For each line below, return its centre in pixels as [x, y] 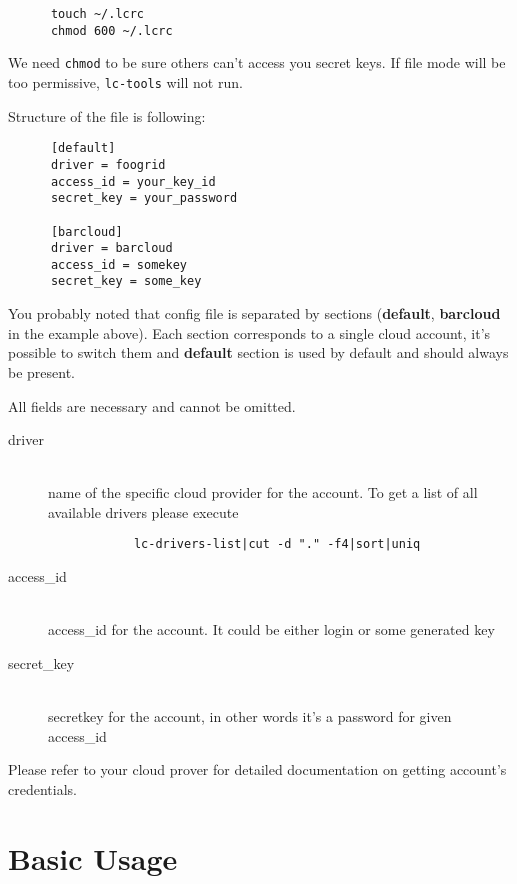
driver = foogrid [108, 164]
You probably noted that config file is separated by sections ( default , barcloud [254, 313]
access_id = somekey [118, 264]
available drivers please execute [143, 511]
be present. [42, 371]
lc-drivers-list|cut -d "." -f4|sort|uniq [277, 544]
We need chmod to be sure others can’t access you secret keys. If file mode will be [257, 62]
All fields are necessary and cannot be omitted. [152, 405]
